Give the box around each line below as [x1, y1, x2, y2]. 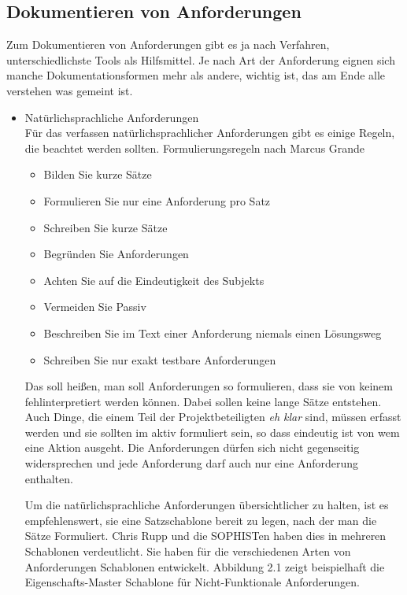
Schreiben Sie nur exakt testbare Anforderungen [43, 351, 276, 368]
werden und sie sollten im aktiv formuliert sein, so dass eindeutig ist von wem [24, 423, 400, 440]
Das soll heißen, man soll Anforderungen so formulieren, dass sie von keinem [24, 378, 393, 394]
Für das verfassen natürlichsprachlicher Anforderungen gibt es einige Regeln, [24, 124, 395, 141]
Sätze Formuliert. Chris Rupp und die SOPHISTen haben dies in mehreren [24, 527, 387, 544]
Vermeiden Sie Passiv [43, 298, 146, 315]
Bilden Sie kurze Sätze [43, 166, 152, 183]
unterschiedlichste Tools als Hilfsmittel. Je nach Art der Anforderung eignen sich [6, 51, 395, 68]
